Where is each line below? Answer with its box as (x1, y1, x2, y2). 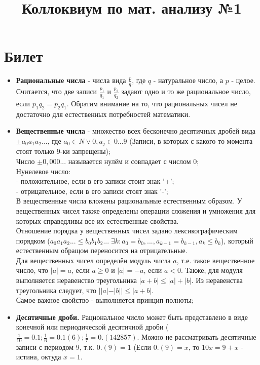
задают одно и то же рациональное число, (121, 86, 251, 97)
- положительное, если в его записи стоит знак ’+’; (16, 176, 174, 186)
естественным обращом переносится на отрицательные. (16, 245, 188, 256)
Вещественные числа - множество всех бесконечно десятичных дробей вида (16, 126, 256, 136)
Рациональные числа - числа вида (16, 75, 126, 86)
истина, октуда (16, 351, 61, 362)
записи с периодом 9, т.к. (16, 341, 95, 352)
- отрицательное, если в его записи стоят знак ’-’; (16, 185, 168, 196)
